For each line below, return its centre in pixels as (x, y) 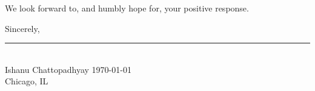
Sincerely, (22, 28)
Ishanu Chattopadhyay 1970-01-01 (68, 69)
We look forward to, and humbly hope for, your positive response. (127, 8)
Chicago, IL (27, 81)
